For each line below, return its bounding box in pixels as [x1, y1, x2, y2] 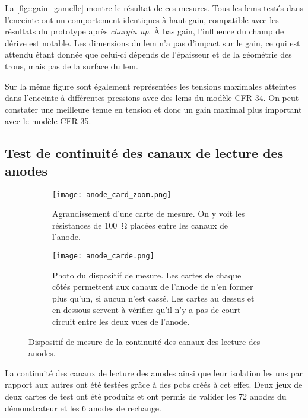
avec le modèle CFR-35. [5, 115, 91, 127]
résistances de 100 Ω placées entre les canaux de [52, 218, 228, 231]
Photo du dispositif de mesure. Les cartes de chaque [52, 268, 242, 281]
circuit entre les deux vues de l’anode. [52, 315, 190, 327]
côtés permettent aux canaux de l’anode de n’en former [52, 280, 253, 293]
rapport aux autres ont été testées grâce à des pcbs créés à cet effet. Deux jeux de [5, 378, 303, 391]
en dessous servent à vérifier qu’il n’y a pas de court [52, 303, 241, 316]
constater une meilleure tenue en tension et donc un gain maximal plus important [5, 103, 302, 115]
